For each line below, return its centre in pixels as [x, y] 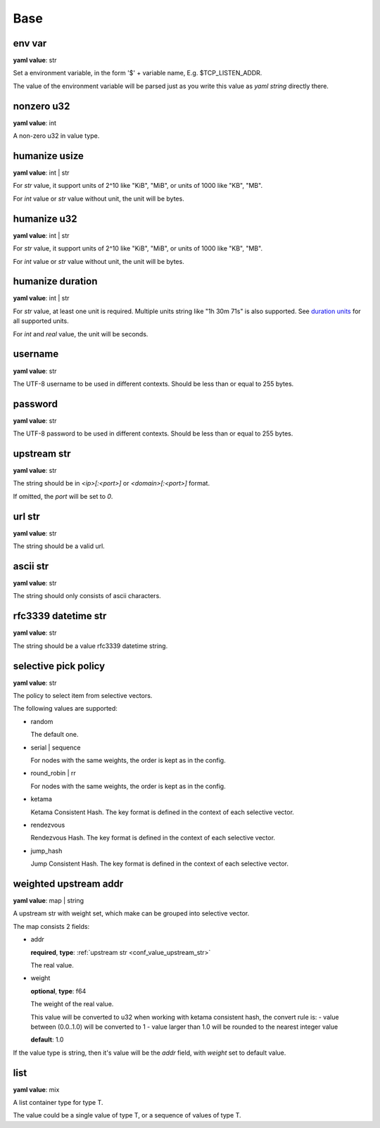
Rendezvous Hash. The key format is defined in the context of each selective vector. [153, 838]
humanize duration [55, 281]
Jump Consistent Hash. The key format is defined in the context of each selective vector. [159, 864]
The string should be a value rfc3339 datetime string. [90, 646]
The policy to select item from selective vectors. [83, 696]
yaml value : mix [36, 1089]
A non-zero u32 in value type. [56, 136]
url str [26, 516]
